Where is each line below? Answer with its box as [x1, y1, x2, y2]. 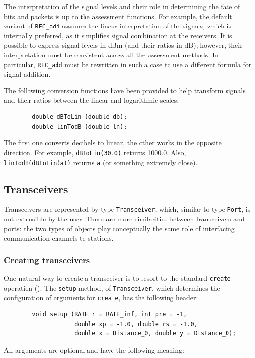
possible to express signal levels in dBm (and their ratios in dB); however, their [4, 40, 243, 50]
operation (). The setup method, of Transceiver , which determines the [4, 282, 220, 293]
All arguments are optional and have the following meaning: [4, 344, 184, 355]
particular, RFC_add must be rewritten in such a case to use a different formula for [4, 59, 252, 69]
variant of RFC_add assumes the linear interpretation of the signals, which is [4, 21, 231, 31]
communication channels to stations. [4, 233, 113, 243]
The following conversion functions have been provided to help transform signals [4, 85, 246, 95]
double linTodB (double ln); [32, 123, 127, 130]
